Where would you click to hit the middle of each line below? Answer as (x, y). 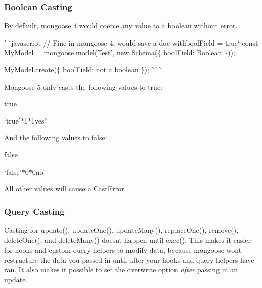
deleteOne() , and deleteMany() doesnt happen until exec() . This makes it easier (128, 240)
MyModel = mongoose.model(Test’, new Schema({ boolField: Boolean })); (120, 52)
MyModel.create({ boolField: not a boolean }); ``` (83, 69)
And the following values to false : (56, 137)
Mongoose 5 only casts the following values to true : (83, 86)
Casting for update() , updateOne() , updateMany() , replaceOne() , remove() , (121, 230)
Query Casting (34, 211)
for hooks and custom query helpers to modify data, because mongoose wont (123, 250)
